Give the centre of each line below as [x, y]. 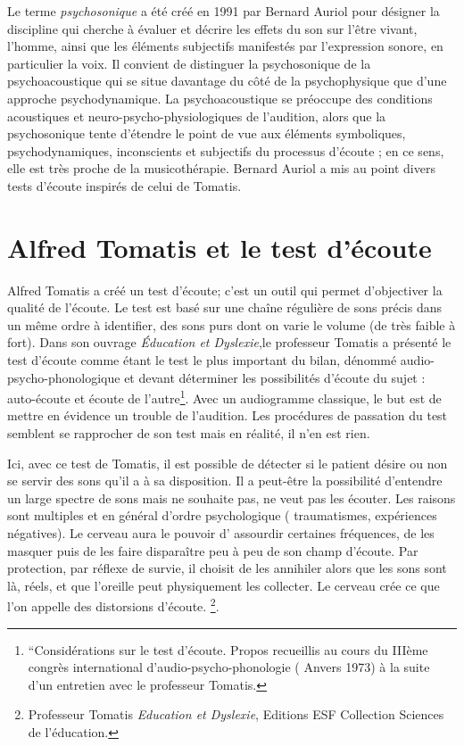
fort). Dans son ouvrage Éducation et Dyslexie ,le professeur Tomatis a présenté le [229, 342]
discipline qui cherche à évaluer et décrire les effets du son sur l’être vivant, [212, 28]
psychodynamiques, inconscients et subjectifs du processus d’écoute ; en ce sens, [226, 150]
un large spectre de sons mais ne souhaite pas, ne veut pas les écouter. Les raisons [232, 497]
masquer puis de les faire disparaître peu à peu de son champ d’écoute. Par [213, 550]
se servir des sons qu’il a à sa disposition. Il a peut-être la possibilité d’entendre [225, 481]
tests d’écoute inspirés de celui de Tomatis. [124, 185]
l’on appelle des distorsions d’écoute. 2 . [113, 605]
